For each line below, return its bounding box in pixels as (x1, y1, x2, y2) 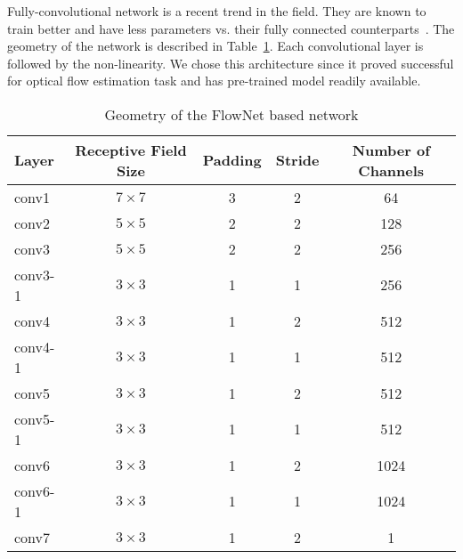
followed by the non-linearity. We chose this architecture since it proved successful (7, 53, 454, 72)
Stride (275, 150, 320, 171)
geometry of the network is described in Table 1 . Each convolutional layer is (7, 36, 424, 55)
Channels (358, 159, 425, 181)
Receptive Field (75, 139, 187, 160)
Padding (202, 150, 262, 171)
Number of (352, 139, 430, 160)
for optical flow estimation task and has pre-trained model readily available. (7, 71, 421, 90)
